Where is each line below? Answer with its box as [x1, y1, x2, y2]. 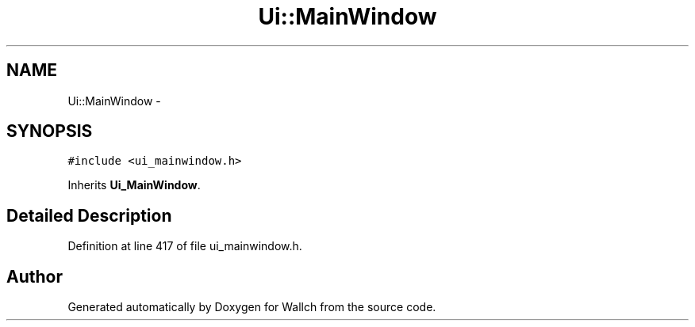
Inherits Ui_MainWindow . [67, 178, 201, 192]
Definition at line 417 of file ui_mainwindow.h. [67, 239, 302, 253]
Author [6, 266, 63, 287]
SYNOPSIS [6, 121, 93, 142]
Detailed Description [6, 205, 172, 226]
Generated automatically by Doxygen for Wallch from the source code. [67, 300, 436, 314]
